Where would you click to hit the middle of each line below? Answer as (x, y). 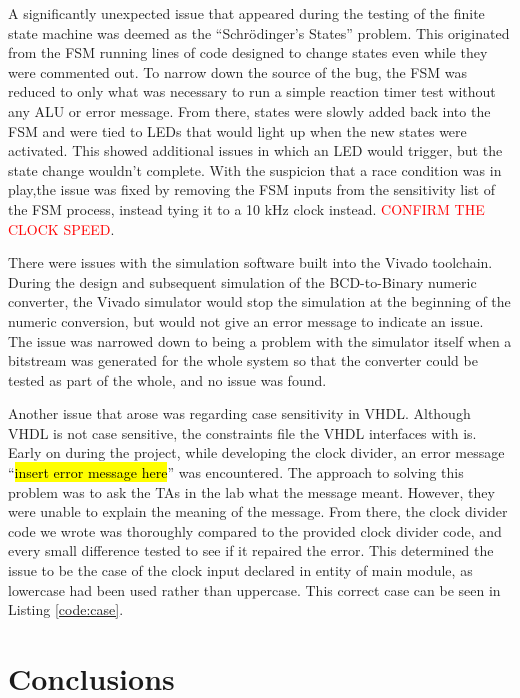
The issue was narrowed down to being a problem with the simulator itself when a (260, 340)
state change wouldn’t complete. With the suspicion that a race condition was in (255, 169)
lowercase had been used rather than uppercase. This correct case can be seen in (254, 589)
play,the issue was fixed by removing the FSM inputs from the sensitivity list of (251, 189)
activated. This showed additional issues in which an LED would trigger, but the (255, 150)
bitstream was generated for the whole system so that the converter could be (243, 360)
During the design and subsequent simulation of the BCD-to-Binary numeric (242, 281)
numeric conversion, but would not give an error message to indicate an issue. (246, 320)
